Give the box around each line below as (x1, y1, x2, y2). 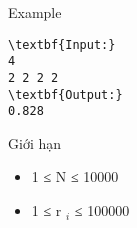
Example (8, 2, 62, 22)
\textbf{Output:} (8, 87, 123, 102)
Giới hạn (8, 132, 62, 153)
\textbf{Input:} (8, 37, 116, 52)
